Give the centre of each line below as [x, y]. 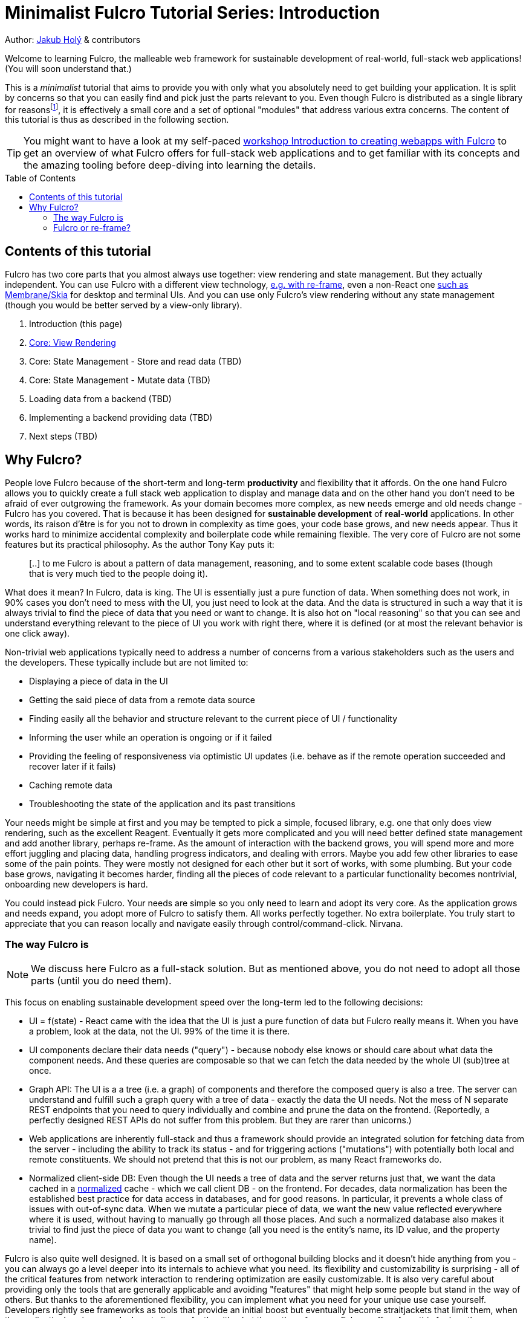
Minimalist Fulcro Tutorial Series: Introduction [193, 13]
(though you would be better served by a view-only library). [124, 305]
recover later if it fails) [73, 767]
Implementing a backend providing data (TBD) [121, 418]
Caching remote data [71, 785]
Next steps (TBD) [63, 437]
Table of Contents [41, 178]
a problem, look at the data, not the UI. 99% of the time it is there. [160, 1031]
